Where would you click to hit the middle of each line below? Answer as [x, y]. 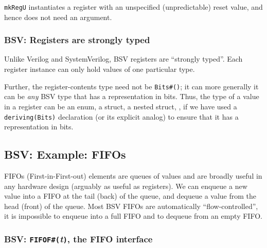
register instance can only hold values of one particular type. [100, 69]
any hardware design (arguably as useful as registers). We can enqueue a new [126, 186]
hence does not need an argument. [58, 17]
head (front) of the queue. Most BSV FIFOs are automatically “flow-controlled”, [131, 206]
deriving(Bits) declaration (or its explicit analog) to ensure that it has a [121, 116]
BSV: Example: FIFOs [65, 154]
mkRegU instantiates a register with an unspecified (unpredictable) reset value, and [133, 7]
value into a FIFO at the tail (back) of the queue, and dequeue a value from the [130, 196]
